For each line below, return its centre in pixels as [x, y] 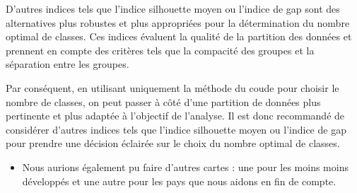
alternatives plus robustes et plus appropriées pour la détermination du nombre [178, 22]
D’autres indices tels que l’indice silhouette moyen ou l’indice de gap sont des [173, 8]
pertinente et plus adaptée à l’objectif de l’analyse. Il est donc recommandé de [175, 116]
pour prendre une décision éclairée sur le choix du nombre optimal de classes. [173, 143]
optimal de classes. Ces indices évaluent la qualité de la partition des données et [179, 36]
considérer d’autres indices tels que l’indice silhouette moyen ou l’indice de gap [176, 129]
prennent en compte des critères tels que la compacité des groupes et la [160, 50]
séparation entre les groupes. [68, 64]
